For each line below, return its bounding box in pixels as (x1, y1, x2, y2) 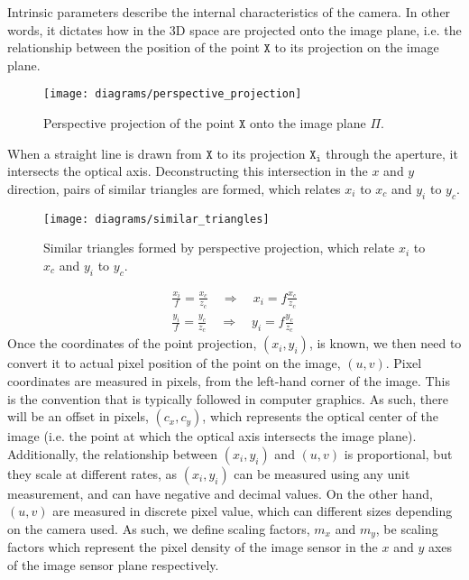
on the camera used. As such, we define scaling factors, (7, 519, 310, 538)
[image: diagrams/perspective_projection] (43, 87, 302, 101)
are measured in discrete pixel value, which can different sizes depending (52, 502, 453, 520)
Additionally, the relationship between (7, 444, 218, 463)
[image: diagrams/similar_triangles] (43, 212, 270, 226)
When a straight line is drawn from (7, 143, 202, 162)
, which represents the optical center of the (202, 407, 438, 426)
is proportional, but (344, 444, 453, 463)
